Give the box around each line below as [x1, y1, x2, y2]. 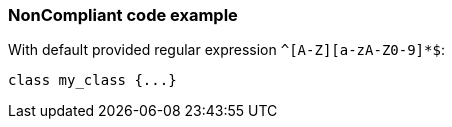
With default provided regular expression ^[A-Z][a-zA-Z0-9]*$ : [8, 41, 445, 59]
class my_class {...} [8, 72, 177, 89]
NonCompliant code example [8, 5, 238, 25]
